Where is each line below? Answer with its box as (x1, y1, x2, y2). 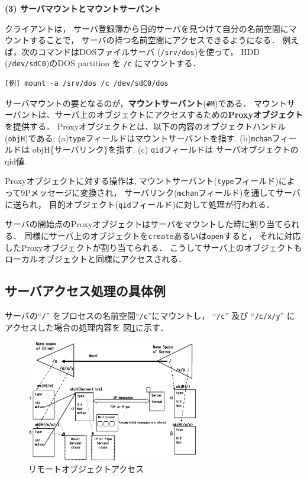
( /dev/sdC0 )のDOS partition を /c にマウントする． (5, 57, 201, 69)
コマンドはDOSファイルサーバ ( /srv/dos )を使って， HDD (37, 45, 260, 57)
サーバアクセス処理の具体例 (5, 282, 166, 300)
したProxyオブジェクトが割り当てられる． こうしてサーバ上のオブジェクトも (5, 241, 302, 253)
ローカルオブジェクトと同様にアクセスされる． (5, 253, 187, 265)
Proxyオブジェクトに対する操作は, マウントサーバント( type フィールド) (5, 175, 279, 187)
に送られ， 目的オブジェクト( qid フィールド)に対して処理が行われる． (5, 198, 274, 210)
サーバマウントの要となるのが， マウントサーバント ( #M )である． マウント (5, 96, 287, 109)
